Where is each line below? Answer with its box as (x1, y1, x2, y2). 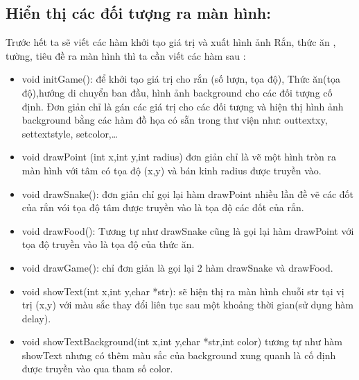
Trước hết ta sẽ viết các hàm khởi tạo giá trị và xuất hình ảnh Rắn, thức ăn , (6, 35, 336, 49)
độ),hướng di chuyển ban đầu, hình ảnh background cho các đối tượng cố (21, 85, 333, 99)
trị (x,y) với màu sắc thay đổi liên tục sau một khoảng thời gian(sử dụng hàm (21, 297, 354, 312)
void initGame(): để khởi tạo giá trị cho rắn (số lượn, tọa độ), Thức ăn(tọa (21, 72, 340, 86)
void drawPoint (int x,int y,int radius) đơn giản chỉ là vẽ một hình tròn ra (21, 149, 336, 164)
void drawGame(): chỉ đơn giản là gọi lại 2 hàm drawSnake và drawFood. (21, 260, 333, 274)
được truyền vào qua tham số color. (21, 361, 173, 376)
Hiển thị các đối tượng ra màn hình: (6, 2, 271, 24)
